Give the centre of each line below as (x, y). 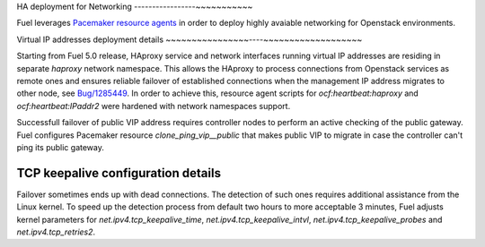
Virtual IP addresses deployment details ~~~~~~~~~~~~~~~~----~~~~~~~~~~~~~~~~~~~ (190, 39)
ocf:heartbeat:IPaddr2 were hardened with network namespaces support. (154, 106)
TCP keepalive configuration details (119, 173)
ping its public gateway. (61, 147)
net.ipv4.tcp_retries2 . (56, 232)
